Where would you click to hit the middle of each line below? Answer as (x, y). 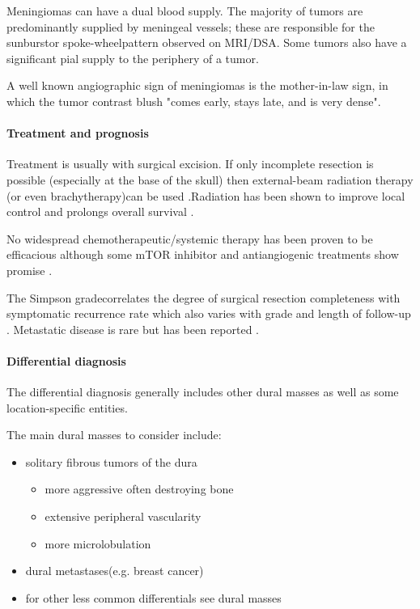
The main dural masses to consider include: (114, 435)
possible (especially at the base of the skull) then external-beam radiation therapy (210, 179)
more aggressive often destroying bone (139, 489)
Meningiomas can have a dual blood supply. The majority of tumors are (185, 11)
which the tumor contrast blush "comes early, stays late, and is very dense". (194, 101)
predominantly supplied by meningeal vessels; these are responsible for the (191, 26)
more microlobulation (98, 543)
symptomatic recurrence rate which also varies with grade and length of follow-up (209, 313)
